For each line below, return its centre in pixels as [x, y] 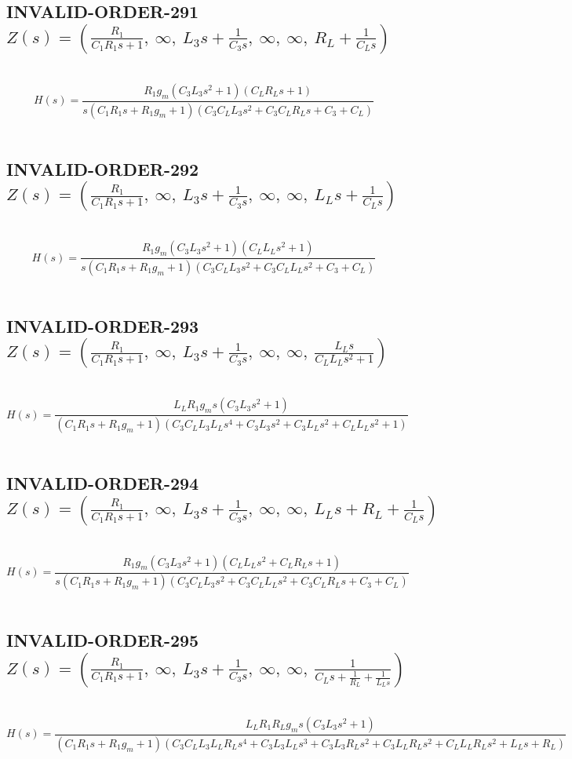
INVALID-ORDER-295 [103, 640]
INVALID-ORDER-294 [103, 483]
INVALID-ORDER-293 [103, 325]
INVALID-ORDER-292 [103, 168]
